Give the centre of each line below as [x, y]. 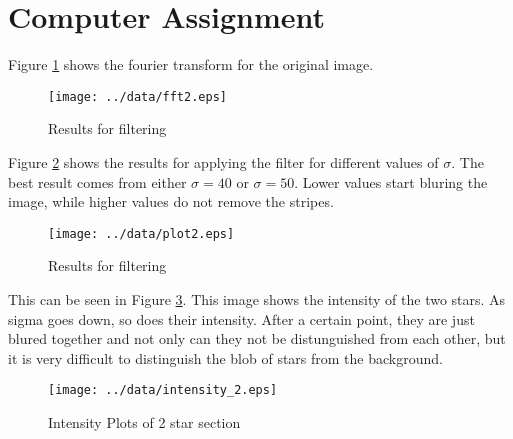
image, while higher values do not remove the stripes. [171, 201]
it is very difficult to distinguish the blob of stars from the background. [225, 357]
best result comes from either [97, 181]
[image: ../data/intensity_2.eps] [163, 390]
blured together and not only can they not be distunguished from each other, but [257, 338]
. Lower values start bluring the [391, 181]
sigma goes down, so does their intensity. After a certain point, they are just [241, 318]
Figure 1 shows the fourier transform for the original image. [191, 64]
